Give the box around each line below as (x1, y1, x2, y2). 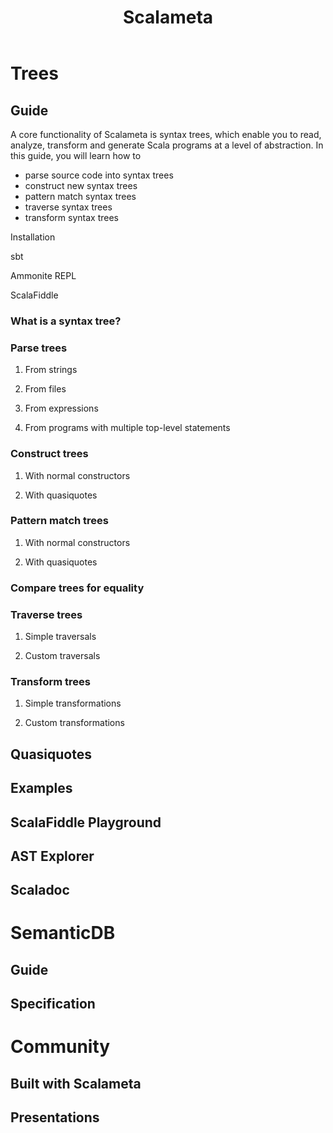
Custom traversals (24, 650, 101, 662)
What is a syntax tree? (10, 314, 122, 328)
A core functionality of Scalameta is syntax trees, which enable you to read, (10, 129, 322, 140)
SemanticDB (10, 922, 116, 945)
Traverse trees (10, 607, 83, 621)
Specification (10, 996, 96, 1013)
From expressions (24, 402, 99, 415)
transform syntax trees (24, 212, 119, 223)
